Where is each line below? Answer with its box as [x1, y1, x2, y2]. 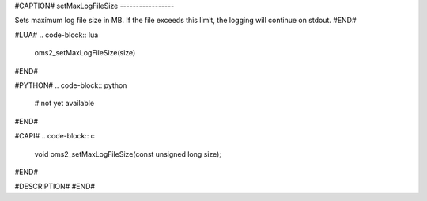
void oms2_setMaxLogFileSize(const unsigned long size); [34, 149, 221, 158]
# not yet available [34, 99, 95, 108]
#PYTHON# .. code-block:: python [14, 80, 127, 90]
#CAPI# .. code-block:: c [14, 131, 95, 141]
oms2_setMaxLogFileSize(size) [34, 48, 136, 58]
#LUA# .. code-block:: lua [14, 30, 99, 40]
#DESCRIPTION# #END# [14, 182, 95, 192]
